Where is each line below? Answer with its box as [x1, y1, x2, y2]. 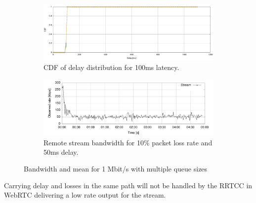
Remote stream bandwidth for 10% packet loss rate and [43, 137, 213, 147]
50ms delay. [43, 147, 79, 157]
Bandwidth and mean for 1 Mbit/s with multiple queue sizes [24, 164, 208, 174]
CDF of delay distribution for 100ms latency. [43, 62, 179, 72]
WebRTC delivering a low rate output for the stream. [4, 190, 166, 200]
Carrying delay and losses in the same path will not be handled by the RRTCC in [4, 180, 253, 190]
